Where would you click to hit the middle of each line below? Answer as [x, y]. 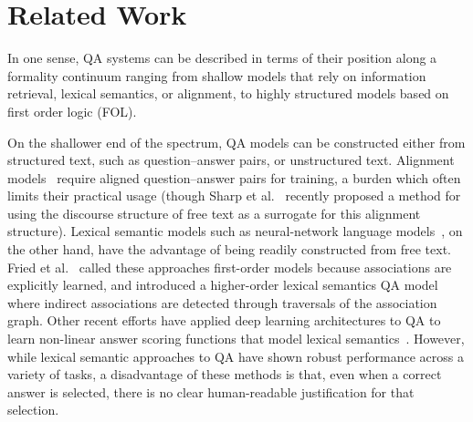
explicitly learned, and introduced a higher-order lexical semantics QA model [223, 285]
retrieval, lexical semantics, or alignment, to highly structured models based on [228, 93]
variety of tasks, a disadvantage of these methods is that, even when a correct [225, 374]
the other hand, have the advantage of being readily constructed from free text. [230, 249]
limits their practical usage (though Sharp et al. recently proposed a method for [234, 196]
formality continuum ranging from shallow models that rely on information [217, 75]
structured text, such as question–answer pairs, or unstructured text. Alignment [231, 160]
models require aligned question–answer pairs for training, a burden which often [234, 177]
